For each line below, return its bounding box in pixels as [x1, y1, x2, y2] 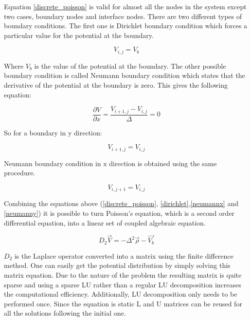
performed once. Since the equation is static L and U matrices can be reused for [4, 298, 242, 308]
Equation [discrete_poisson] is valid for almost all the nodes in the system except [4, 1, 247, 11]
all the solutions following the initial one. [4, 308, 126, 318]
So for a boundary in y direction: [4, 127, 102, 137]
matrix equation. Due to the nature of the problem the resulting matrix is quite [4, 270, 242, 280]
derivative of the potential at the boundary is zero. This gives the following [4, 80, 228, 90]
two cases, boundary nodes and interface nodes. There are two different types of [4, 11, 242, 21]
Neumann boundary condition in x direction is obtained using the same [4, 158, 217, 168]
